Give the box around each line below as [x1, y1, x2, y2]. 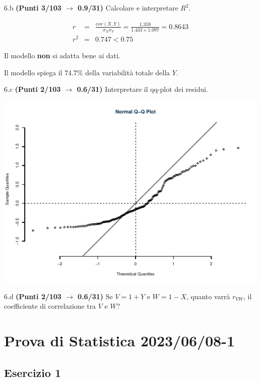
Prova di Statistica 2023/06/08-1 [4, 330, 235, 351]
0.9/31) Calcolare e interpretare [77, 3, 178, 13]
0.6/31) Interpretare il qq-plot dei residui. [77, 84, 208, 94]
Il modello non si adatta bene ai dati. [4, 50, 120, 61]
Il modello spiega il [4, 67, 62, 77]
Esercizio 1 [4, 364, 61, 380]
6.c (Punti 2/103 [4, 84, 61, 94]
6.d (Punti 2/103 [4, 291, 62, 301]
